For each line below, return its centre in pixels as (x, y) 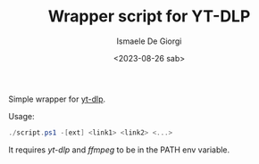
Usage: (21, 116)
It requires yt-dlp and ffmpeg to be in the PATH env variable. (119, 150)
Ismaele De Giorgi (149, 41)
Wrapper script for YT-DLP (149, 16)
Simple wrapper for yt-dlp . (57, 99)
